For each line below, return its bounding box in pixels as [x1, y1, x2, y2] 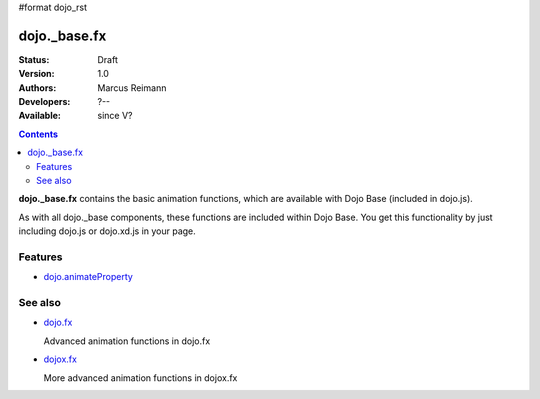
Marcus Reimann [97, 81, 167, 94]
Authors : [18, 81, 57, 94]
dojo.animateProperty [43, 271, 134, 283]
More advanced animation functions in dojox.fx [43, 371, 238, 384]
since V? [97, 110, 133, 122]
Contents [18, 128, 59, 140]
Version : [18, 68, 55, 80]
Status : [18, 53, 50, 65]
